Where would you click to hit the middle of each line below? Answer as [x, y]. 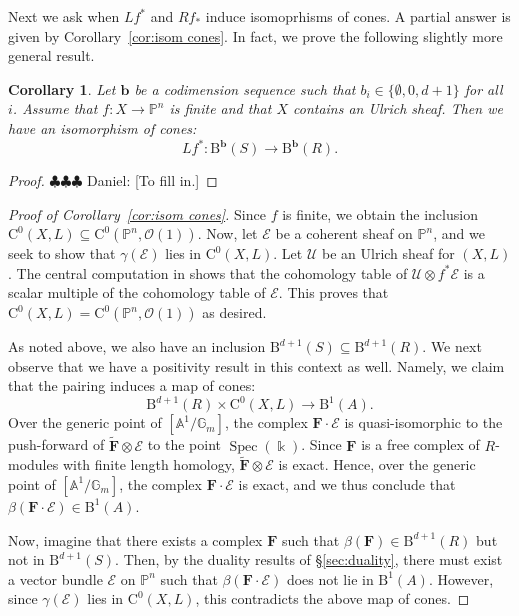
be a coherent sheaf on [344, 233]
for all [483, 88]
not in [26, 559]
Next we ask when [64, 16]
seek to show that [62, 253]
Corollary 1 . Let [62, 88]
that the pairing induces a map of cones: [132, 385]
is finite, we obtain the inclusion [380, 213]
